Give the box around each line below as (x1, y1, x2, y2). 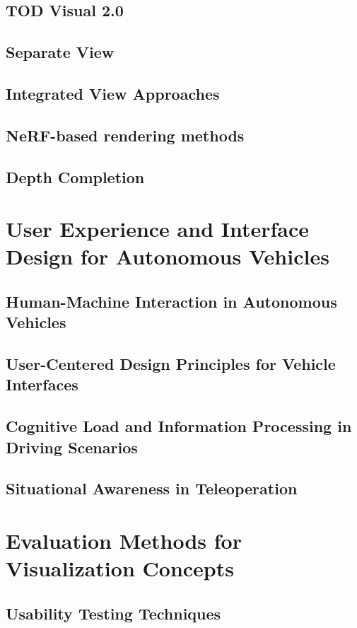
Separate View (6, 41, 115, 63)
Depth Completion (6, 165, 145, 187)
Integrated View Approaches (6, 82, 220, 104)
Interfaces (6, 373, 78, 395)
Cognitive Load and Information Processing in (6, 415, 352, 437)
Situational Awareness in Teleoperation (6, 477, 298, 499)
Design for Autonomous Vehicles (6, 242, 329, 271)
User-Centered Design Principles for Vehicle (6, 353, 336, 375)
